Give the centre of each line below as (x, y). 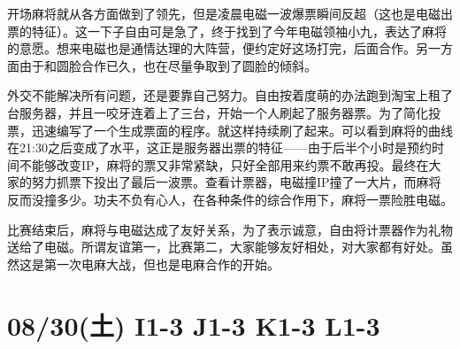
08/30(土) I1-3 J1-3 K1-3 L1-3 (194, 325)
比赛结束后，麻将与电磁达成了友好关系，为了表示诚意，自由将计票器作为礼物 (230, 229)
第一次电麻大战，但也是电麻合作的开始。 (161, 264)
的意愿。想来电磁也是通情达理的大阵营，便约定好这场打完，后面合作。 (211, 48)
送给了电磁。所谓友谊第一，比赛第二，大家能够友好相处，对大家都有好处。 (224, 247)
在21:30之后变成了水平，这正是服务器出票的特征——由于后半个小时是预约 (219, 147)
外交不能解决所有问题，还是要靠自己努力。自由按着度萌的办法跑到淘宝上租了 (230, 95)
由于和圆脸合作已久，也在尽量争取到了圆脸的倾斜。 (168, 65)
